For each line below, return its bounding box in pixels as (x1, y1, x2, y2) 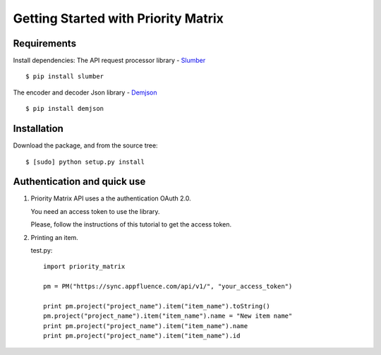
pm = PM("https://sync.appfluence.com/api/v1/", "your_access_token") (43, 282, 293, 291)
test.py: (30, 246, 53, 254)
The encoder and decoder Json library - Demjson (13, 88, 158, 97)
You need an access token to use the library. (30, 207, 160, 215)
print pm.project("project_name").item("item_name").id (43, 332, 241, 340)
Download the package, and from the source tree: (13, 141, 158, 150)
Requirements (13, 37, 77, 49)
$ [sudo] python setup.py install (25, 157, 145, 166)
